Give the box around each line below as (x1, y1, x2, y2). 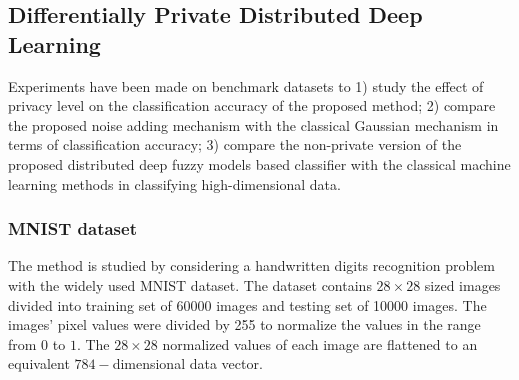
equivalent (8, 353, 70, 374)
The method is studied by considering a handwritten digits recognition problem (8, 255, 496, 276)
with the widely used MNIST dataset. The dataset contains (8, 274, 372, 295)
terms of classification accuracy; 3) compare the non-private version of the (8, 134, 462, 155)
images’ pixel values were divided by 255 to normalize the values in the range (8, 314, 481, 335)
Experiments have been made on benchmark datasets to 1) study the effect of (8, 75, 484, 96)
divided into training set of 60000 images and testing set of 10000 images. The (8, 294, 487, 315)
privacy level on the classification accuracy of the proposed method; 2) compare (8, 95, 496, 116)
